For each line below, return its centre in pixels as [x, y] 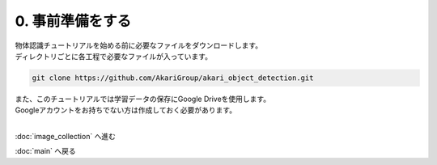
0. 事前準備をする [73, 21]
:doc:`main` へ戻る [45, 151]
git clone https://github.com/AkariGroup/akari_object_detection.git [173, 78]
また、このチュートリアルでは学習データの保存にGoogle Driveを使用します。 [143, 99]
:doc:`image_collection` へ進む [66, 137]
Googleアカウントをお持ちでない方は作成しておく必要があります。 [126, 110]
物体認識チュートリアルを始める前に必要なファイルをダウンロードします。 [139, 45]
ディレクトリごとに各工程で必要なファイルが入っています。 [113, 56]
